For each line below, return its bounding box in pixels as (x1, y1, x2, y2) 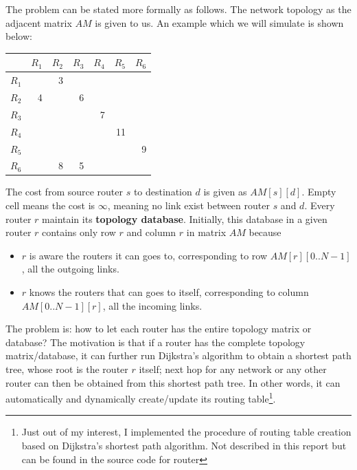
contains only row (42, 225, 116, 239)
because (249, 225, 281, 239)
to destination (133, 184, 192, 199)
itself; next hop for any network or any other (139, 361, 327, 376)
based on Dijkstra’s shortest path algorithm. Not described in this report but (21, 438, 347, 452)
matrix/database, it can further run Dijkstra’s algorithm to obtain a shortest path (5, 348, 352, 363)
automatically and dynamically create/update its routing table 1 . (5, 389, 276, 405)
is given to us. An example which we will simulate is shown (95, 15, 344, 30)
